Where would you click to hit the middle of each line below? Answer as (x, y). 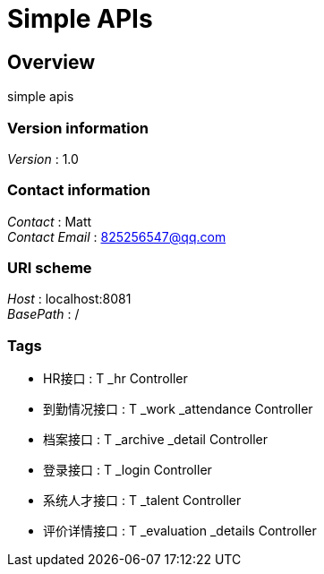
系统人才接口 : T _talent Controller (142, 501)
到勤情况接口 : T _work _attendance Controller (178, 409)
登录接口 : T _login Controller (128, 470)
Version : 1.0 (43, 158)
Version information (78, 128)
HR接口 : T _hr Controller (115, 379)
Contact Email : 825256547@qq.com (117, 236)
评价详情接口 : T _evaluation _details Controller (180, 531)
